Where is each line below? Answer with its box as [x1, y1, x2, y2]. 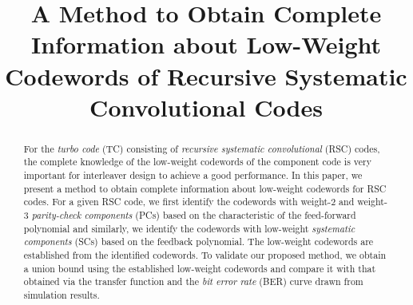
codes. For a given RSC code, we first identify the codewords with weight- [23, 195, 332, 208]
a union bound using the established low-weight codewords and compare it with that [23, 261, 376, 275]
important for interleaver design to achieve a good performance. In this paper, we [23, 168, 363, 182]
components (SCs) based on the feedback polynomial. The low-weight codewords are [23, 235, 374, 248]
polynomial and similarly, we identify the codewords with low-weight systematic [23, 221, 355, 235]
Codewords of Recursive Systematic [5, 59, 407, 92]
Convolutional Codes [89, 90, 323, 123]
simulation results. [23, 287, 100, 301]
